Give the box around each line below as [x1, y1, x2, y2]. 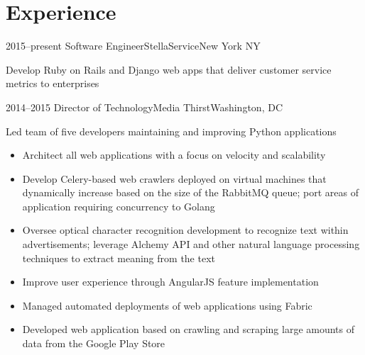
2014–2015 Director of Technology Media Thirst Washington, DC [6, 99, 283, 114]
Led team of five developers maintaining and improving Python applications [6, 123, 337, 138]
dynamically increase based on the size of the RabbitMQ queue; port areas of [22, 185, 359, 200]
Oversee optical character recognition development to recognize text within [22, 222, 349, 237]
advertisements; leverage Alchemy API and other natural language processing [22, 237, 360, 252]
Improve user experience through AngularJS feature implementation [22, 274, 319, 289]
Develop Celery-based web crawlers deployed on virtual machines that [22, 171, 327, 186]
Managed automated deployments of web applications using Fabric [22, 298, 312, 312]
